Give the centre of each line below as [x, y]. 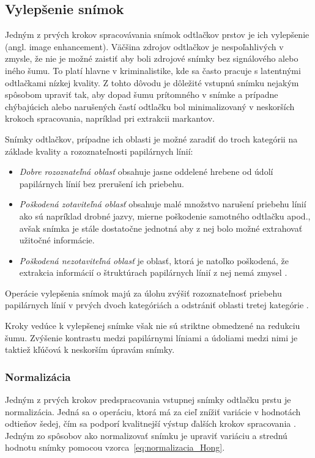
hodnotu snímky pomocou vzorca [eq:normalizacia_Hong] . [115, 447]
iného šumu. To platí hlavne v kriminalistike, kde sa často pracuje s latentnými [153, 70]
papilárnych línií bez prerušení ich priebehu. [102, 183]
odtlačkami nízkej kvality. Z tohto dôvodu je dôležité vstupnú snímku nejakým [152, 82]
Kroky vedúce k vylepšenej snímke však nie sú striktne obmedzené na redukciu [153, 326]
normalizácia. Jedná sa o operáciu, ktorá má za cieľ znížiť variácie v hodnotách [153, 411]
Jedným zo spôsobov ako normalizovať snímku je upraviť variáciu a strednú [146, 435]
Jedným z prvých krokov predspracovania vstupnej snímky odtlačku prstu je [148, 400]
